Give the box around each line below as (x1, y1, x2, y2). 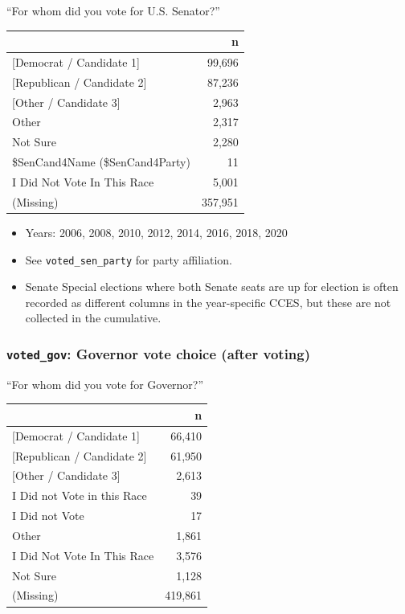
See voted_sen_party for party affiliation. (25, 251, 233, 268)
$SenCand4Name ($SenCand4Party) (12, 153, 190, 170)
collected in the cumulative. (25, 309, 162, 326)
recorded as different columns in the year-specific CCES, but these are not (25, 293, 391, 310)
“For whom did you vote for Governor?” (6, 375, 204, 392)
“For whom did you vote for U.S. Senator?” (6, 2, 220, 18)
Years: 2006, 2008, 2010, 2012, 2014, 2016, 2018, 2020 (25, 223, 288, 240)
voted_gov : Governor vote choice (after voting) (6, 343, 311, 363)
